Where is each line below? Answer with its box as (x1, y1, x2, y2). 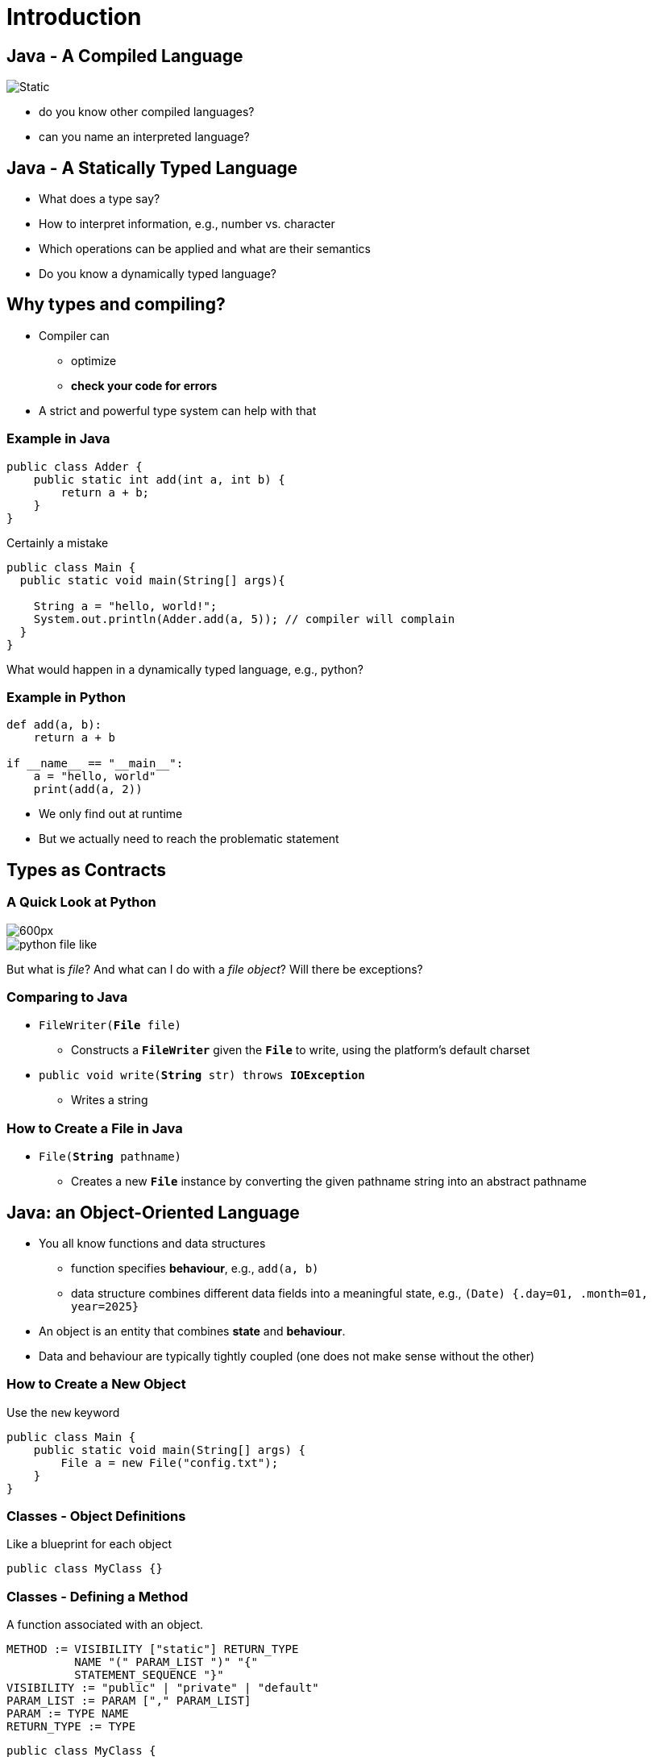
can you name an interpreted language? (39, 130, 250, 144)
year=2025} (71, 1299, 139, 1313)
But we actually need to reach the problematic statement (39, 832, 339, 846)
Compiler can (39, 328, 110, 343)
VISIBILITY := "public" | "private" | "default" (6, 1681, 319, 1695)
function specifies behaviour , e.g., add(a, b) (71, 1261, 319, 1275)
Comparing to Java (6, 988, 128, 1005)
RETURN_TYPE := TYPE (6, 1720, 136, 1734)
